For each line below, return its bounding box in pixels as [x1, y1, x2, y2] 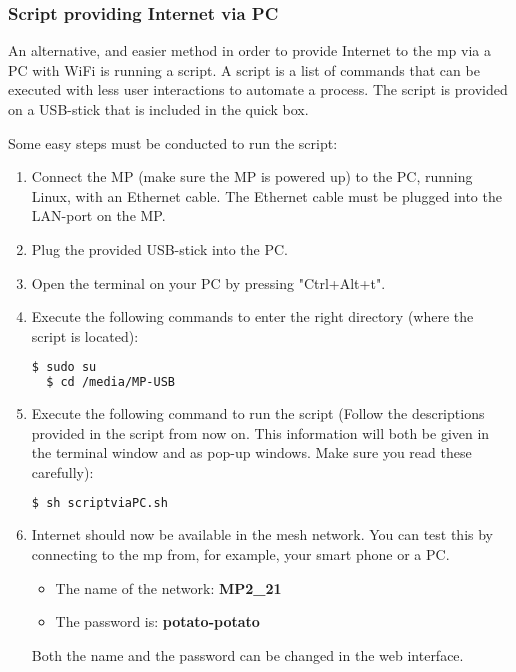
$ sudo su [31, 360, 97, 375]
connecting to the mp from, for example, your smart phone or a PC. [31, 543, 450, 564]
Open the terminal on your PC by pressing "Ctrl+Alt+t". [31, 272, 386, 293]
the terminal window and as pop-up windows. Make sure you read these [31, 442, 472, 463]
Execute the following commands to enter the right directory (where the [31, 306, 474, 327]
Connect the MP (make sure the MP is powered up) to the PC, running [31, 166, 473, 187]
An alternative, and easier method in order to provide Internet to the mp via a [8, 40, 491, 61]
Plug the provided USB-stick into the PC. [31, 238, 289, 259]
